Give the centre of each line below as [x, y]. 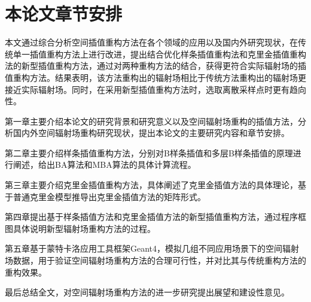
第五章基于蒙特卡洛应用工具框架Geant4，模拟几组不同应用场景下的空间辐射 [152, 248]
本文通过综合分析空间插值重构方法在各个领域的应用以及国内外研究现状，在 [151, 42]
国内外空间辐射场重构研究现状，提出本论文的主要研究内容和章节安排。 [151, 133]
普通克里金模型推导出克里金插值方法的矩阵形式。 [109, 196]
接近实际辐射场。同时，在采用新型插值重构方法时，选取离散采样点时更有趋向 [155, 89]
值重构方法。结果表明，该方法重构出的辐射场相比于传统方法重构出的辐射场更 [155, 77]
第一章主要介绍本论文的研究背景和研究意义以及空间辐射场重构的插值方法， [151, 121]
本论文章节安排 [64, 13]
